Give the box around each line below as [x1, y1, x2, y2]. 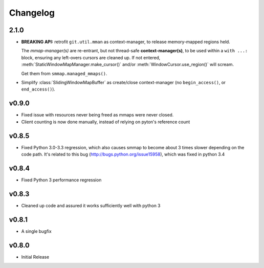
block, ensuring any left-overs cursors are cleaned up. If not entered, [21, 54, 161, 61]
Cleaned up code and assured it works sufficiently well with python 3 [21, 202, 161, 208]
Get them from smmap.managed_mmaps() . [21, 70, 108, 76]
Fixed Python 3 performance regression [21, 177, 102, 183]
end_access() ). [21, 86, 56, 92]
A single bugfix [21, 228, 52, 234]
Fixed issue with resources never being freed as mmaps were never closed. [21, 112, 174, 118]
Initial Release [21, 254, 49, 260]
